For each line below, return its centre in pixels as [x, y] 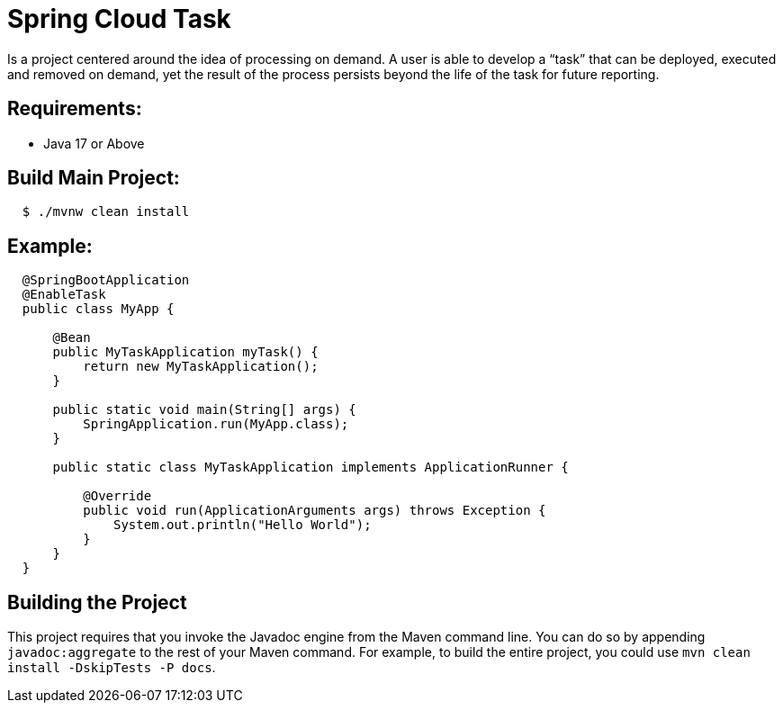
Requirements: [75, 109]
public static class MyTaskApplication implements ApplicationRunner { [310, 467]
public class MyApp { [98, 309]
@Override [117, 496]
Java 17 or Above [94, 143]
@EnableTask [64, 295]
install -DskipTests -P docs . [112, 668]
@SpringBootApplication [106, 280]
